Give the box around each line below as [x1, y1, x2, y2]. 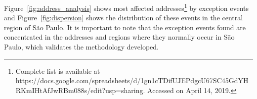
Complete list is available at [15, 65, 100, 76]
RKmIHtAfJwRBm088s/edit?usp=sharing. [15, 85, 145, 95]
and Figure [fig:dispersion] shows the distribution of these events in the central [4, 12, 243, 23]
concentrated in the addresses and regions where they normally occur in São [4, 32, 235, 42]
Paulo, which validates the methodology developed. [4, 42, 159, 52]
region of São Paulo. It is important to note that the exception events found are [4, 22, 246, 32]
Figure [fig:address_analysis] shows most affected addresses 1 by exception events [4, 1, 249, 13]
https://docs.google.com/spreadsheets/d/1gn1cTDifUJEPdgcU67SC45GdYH [15, 75, 249, 86]
